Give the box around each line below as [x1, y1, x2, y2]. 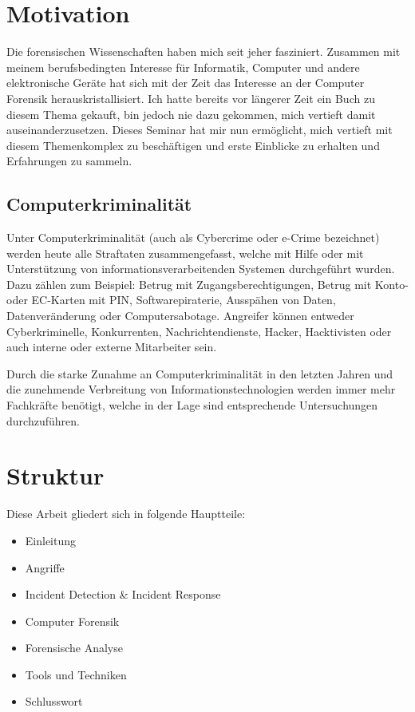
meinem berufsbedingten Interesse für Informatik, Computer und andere [6, 58, 360, 75]
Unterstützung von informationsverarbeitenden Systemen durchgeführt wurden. [6, 260, 395, 277]
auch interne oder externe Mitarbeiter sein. [6, 338, 217, 355]
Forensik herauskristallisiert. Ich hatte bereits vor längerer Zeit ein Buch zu [6, 89, 375, 106]
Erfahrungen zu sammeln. [6, 152, 132, 169]
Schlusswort [25, 693, 83, 710]
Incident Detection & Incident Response [25, 586, 221, 603]
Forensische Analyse [25, 639, 123, 656]
